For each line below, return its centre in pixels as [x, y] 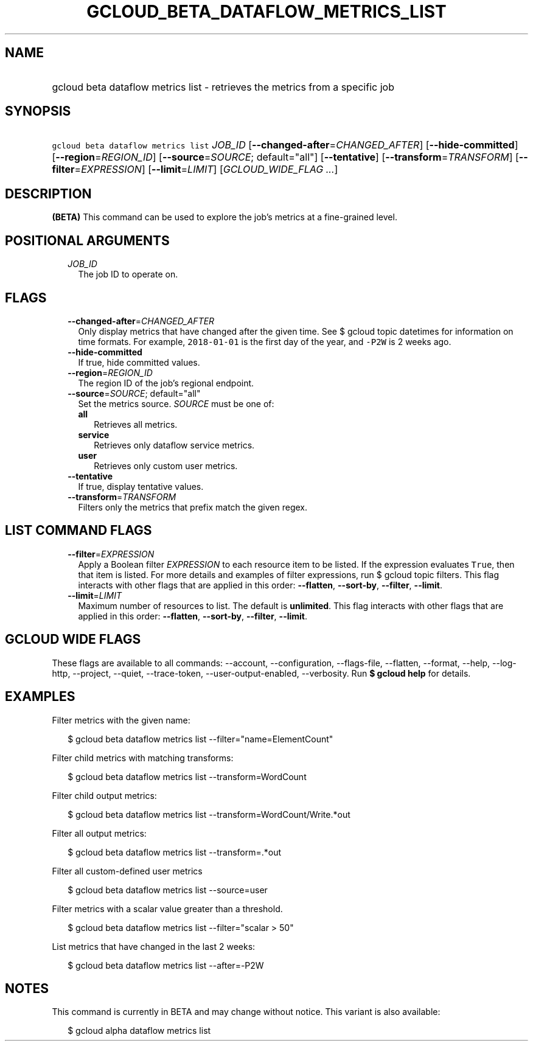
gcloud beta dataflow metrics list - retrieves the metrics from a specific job [223, 87]
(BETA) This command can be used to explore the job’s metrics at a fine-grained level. [225, 217]
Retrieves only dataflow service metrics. [174, 445]
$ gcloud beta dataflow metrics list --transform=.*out [175, 852]
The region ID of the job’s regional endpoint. [166, 383]
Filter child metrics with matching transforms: [143, 758]
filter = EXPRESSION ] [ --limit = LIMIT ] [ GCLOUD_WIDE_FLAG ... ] [195, 169]
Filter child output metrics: [104, 795]
